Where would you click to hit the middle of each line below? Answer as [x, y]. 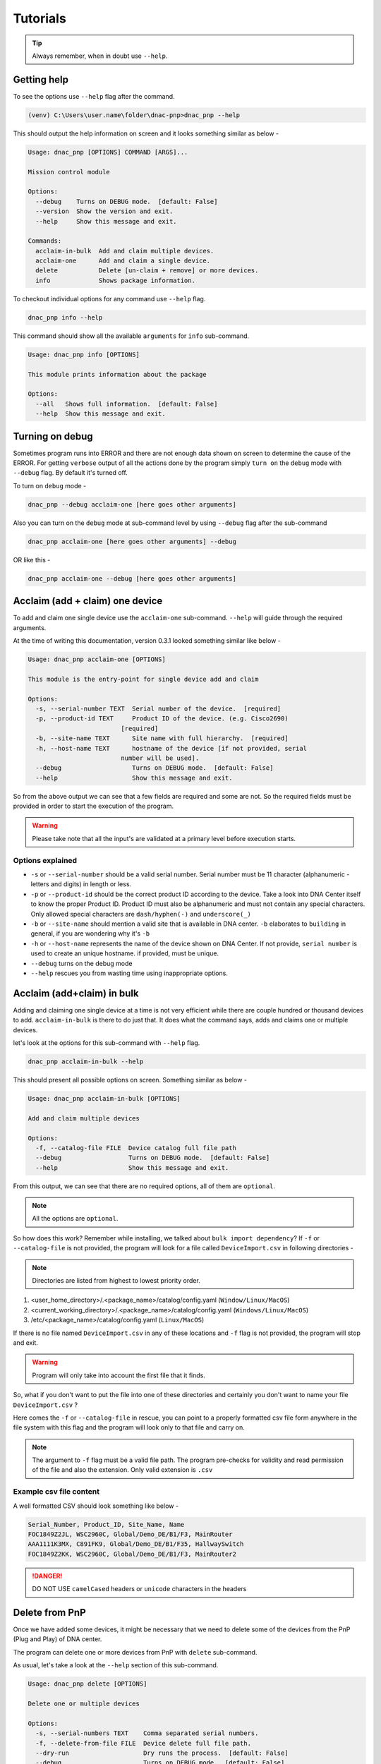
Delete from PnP [49, 1612]
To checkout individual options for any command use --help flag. [109, 298]
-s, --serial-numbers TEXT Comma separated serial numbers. [147, 1733]
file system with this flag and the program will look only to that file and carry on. [129, 1427]
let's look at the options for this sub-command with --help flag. [107, 1043]
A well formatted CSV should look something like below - [96, 1506]
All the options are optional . [75, 1219]
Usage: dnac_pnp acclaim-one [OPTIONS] [97, 659]
